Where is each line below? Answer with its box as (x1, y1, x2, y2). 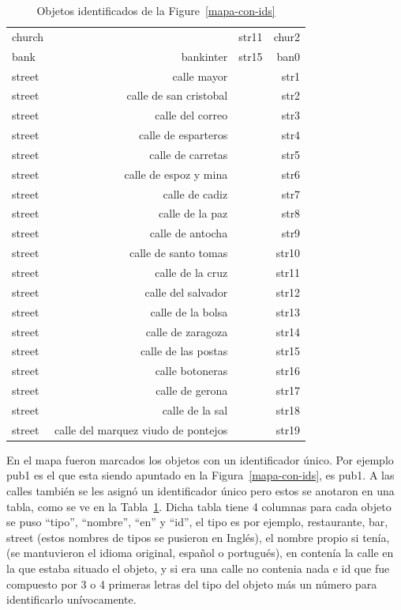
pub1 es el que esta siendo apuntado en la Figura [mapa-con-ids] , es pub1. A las (6, 467, 395, 483)
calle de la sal (162, 401, 228, 418)
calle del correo (155, 107, 228, 123)
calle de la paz (159, 205, 228, 222)
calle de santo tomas (129, 244, 228, 261)
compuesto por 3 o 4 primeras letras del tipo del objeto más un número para (6, 575, 377, 592)
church (12, 28, 44, 44)
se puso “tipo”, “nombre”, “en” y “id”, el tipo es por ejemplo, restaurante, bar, (6, 513, 388, 530)
